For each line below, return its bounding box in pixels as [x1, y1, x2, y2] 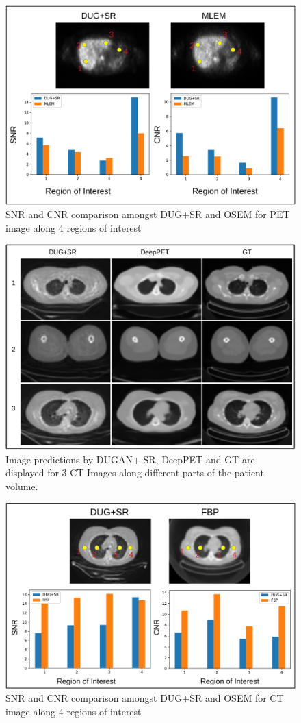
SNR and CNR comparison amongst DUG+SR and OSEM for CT [5, 691, 284, 705]
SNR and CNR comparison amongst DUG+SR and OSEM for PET [5, 207, 290, 221]
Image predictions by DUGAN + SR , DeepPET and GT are [5, 452, 255, 466]
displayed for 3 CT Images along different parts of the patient [5, 465, 264, 480]
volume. [5, 479, 38, 493]
